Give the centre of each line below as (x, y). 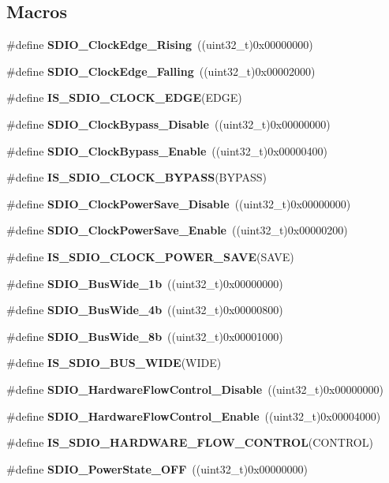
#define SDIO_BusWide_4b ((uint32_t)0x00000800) (145, 310)
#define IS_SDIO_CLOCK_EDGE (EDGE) (124, 97)
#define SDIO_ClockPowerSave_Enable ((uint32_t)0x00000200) (177, 230)
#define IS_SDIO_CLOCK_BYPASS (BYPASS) (137, 177)
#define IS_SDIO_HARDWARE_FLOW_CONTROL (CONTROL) (190, 442)
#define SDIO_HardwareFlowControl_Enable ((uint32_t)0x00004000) (194, 416)
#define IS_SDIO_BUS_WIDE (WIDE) (114, 363)
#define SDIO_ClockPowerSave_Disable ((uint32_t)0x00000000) (179, 203)
